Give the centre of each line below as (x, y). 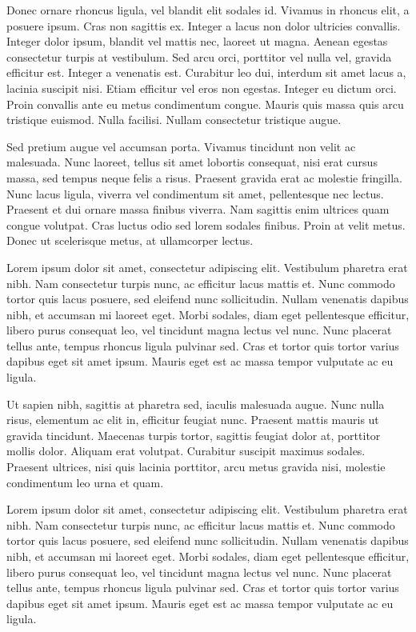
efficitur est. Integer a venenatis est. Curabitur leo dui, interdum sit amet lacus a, (206, 72)
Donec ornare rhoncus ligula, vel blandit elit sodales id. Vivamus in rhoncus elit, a (208, 10)
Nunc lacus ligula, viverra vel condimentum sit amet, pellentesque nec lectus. (195, 193)
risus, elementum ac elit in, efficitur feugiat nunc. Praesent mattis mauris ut (193, 420)
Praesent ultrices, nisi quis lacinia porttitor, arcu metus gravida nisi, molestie (196, 467)
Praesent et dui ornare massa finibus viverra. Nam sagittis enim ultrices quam (198, 209)
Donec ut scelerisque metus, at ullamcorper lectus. (130, 240)
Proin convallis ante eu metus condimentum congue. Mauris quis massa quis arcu (205, 104)
